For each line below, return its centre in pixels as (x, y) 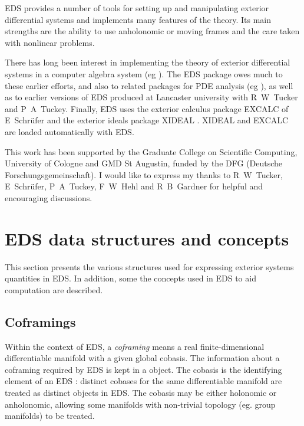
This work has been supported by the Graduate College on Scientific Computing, (151, 151)
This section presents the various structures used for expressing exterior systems (149, 266)
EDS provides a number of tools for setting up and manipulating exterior (137, 8)
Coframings (40, 321)
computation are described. (54, 289)
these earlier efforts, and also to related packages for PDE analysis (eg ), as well (149, 85)
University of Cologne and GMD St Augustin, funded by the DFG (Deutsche (144, 163)
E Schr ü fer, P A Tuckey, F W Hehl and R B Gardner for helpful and (134, 186)
